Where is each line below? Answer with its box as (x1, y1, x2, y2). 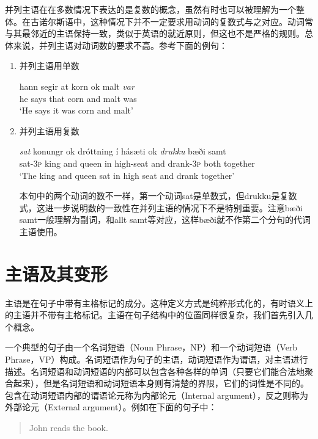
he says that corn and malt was (19, 92, 137, 104)
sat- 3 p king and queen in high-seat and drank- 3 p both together (19, 156, 255, 169)
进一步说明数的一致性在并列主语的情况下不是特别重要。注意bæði (45, 201, 303, 214)
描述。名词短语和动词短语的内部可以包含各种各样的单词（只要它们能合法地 (5, 365, 305, 377)
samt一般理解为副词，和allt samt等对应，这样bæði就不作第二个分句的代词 (19, 213, 311, 226)
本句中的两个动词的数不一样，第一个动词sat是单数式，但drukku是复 (19, 189, 289, 202)
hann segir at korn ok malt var (19, 79, 135, 92)
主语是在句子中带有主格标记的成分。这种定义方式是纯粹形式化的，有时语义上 (5, 296, 313, 309)
